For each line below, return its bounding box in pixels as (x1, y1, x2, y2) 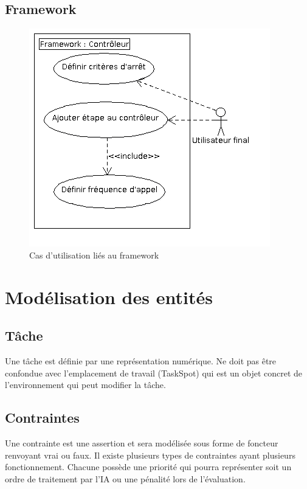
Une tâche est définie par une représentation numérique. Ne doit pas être (5, 354, 277, 367)
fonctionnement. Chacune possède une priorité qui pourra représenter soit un (5, 460, 292, 473)
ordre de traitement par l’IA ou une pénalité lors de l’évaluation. (5, 472, 246, 485)
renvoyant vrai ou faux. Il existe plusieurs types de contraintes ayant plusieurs (5, 448, 295, 461)
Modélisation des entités (5, 284, 213, 309)
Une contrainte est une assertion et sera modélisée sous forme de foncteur (5, 436, 278, 449)
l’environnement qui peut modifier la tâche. (5, 378, 166, 391)
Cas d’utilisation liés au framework (29, 248, 159, 261)
